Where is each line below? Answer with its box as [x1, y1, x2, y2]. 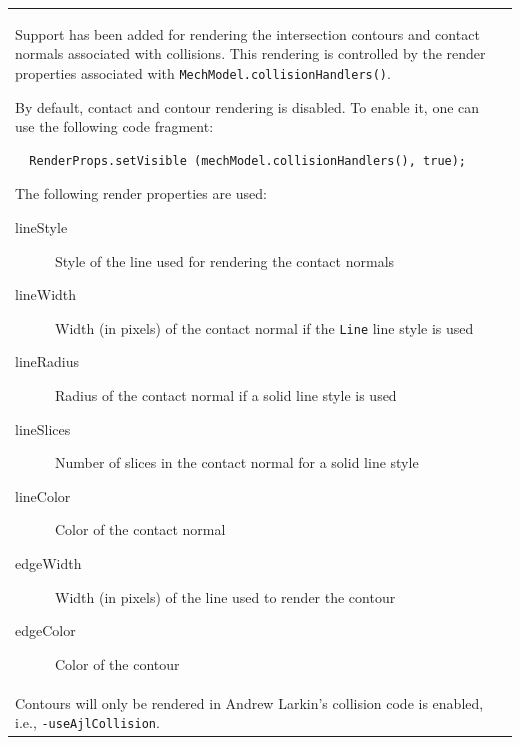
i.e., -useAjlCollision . [15, 712, 160, 733]
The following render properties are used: [15, 183, 267, 204]
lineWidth [15, 284, 77, 305]
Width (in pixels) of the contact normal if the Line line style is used [55, 317, 474, 338]
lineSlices [15, 418, 71, 439]
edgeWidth [15, 552, 82, 573]
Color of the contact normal [55, 519, 226, 540]
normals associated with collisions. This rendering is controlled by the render [15, 43, 486, 64]
